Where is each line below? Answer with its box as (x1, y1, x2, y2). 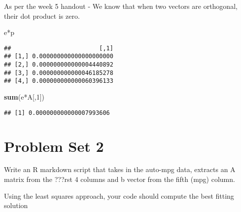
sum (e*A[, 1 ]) (4, 92, 45, 102)
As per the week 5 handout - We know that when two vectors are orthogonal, (4, 1, 238, 11)
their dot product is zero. (4, 10, 80, 21)
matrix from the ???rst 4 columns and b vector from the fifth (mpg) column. (4, 174, 235, 184)
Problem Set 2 (4, 136, 104, 156)
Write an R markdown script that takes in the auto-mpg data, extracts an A (4, 164, 236, 175)
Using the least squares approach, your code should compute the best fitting (4, 190, 234, 201)
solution (4, 200, 28, 211)
